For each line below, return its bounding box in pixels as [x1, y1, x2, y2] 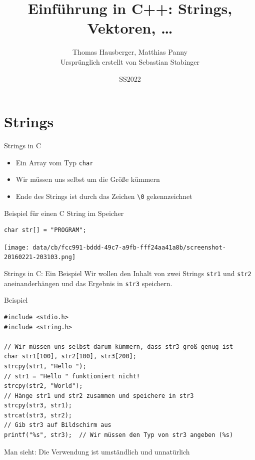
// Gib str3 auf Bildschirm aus [4, 421, 111, 429]
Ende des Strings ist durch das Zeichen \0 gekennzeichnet [15, 190, 192, 201]
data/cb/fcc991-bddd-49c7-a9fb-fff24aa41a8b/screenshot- [32, 244, 226, 251]
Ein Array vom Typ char [15, 157, 93, 167]
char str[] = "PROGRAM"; [4, 226, 86, 234]
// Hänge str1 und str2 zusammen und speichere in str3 [4, 392, 194, 399]
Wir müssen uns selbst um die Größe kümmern [15, 174, 160, 184]
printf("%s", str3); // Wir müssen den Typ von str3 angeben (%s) [4, 431, 233, 439]
